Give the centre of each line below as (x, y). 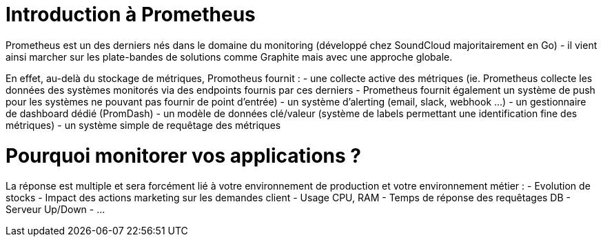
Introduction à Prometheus (131, 14)
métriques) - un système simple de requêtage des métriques (143, 125)
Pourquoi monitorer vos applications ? (183, 155)
